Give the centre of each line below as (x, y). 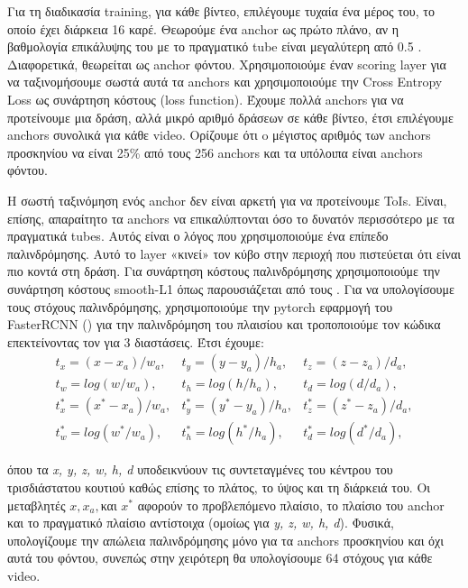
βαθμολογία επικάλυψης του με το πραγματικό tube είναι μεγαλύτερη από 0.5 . (215, 46)
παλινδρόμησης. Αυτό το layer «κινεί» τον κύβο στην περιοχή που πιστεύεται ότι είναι (234, 253)
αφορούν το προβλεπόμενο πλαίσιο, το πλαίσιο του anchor (291, 505)
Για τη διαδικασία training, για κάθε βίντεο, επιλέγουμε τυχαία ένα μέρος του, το (221, 11)
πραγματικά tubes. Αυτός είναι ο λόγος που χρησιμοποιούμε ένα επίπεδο (198, 236)
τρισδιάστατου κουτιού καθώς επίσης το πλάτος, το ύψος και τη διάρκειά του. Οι (219, 487)
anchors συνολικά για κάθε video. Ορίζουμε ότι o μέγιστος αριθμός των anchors (219, 135)
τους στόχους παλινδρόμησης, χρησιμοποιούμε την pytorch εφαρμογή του (200, 306)
